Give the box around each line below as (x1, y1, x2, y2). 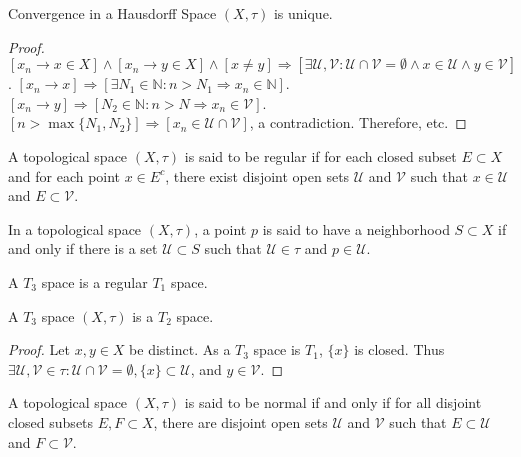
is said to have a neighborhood (262, 218, 450, 239)
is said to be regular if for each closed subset (184, 145, 457, 166)
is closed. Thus (354, 339, 445, 360)
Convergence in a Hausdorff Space (8, 3, 217, 23)
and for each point (8, 165, 121, 186)
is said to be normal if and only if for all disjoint (184, 392, 482, 413)
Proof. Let (8, 339, 70, 360)
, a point (194, 218, 247, 239)
